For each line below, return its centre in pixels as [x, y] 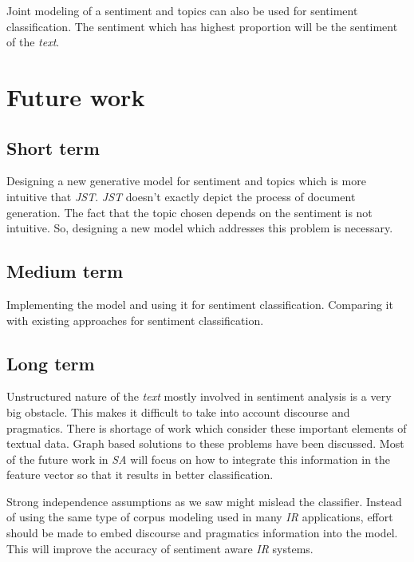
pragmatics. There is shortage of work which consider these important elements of [207, 427]
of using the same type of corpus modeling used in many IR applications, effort [200, 517]
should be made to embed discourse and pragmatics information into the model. [202, 533]
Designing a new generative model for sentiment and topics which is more [186, 181]
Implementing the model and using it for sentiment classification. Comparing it [200, 304]
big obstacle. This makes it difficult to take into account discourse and [178, 412]
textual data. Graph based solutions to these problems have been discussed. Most [205, 443]
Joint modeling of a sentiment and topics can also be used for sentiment [182, 10]
